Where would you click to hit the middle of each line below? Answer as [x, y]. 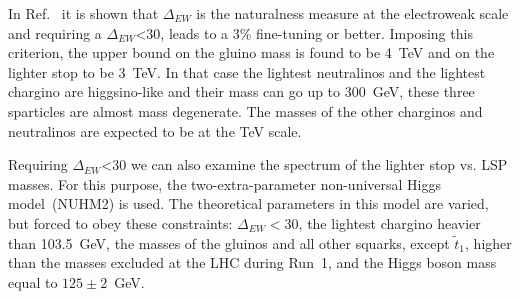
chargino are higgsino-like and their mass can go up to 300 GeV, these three [241, 91]
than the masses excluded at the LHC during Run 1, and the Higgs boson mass [252, 262]
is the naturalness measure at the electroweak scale [352, 13]
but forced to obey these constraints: [120, 222]
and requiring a [55, 32]
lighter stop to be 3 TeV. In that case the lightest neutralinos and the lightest [247, 71]
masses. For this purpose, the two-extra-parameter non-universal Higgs [225, 183]
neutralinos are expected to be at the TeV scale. [155, 130]
